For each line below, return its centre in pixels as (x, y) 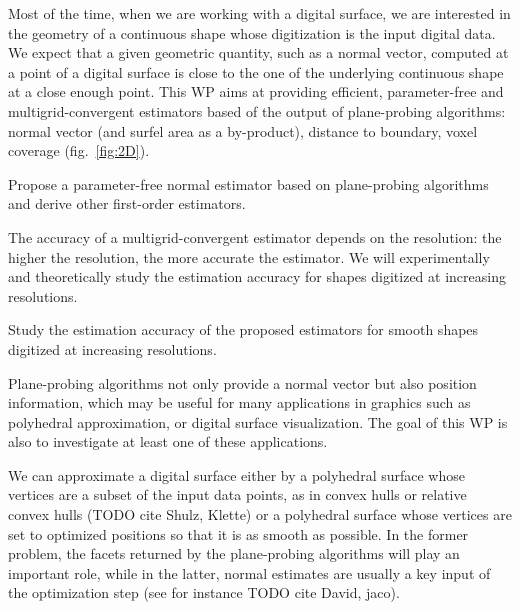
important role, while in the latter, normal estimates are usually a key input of (249, 572)
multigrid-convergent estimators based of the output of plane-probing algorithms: (257, 110)
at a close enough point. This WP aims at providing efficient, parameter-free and (256, 91)
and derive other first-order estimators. (127, 203)
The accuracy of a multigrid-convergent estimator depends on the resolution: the (255, 236)
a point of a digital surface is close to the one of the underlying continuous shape (256, 71)
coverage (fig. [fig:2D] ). (79, 150)
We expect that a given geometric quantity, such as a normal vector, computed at (258, 52)
